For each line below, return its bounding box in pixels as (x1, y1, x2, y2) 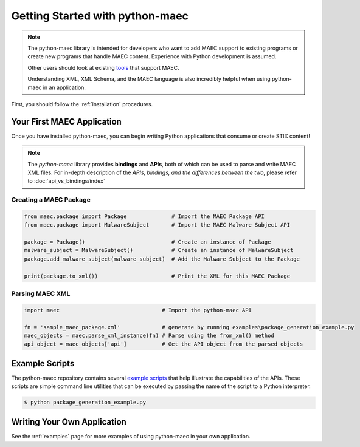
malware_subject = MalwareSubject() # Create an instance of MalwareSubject (24, 247, 294, 254)
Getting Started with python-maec (11, 9, 189, 22)
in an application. (43, 84, 86, 91)
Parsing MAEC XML (11, 289, 71, 298)
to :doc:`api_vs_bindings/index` (27, 177, 106, 185)
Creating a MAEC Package (11, 196, 91, 204)
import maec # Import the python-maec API (24, 307, 252, 313)
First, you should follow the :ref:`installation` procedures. (11, 100, 153, 107)
